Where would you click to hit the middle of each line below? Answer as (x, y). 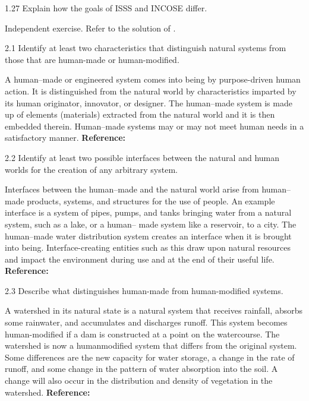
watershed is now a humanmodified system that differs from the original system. (151, 345)
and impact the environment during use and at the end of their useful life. (140, 259)
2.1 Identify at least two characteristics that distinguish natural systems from (146, 48)
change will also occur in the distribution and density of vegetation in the (139, 381)
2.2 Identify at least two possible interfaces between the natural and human (142, 157)
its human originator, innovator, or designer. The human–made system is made (149, 102)
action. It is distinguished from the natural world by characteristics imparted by (151, 91)
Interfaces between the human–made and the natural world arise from (132, 189)
